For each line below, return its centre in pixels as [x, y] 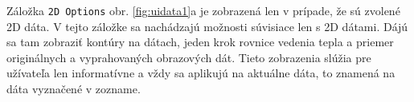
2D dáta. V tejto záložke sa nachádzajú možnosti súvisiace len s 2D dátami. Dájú [207, 26]
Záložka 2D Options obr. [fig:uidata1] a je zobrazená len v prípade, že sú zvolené [203, 10]
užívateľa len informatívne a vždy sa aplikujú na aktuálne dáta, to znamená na [201, 73]
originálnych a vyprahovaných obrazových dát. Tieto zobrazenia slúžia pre [189, 57]
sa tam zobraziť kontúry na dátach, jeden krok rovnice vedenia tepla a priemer [200, 42]
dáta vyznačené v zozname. [74, 89]
